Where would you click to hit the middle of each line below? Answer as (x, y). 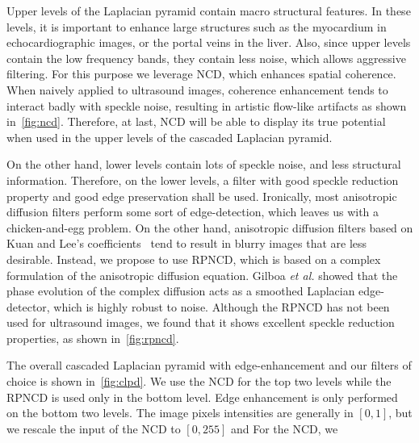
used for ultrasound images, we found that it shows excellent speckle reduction (201, 322)
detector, (28, 306)
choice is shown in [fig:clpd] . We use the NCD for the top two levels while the (199, 381)
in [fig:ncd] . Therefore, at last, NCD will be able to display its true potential (196, 121)
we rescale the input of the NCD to (94, 428)
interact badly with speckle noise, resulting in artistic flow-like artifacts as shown (207, 105)
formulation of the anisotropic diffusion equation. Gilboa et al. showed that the (202, 275)
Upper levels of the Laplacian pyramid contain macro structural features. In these (209, 10)
